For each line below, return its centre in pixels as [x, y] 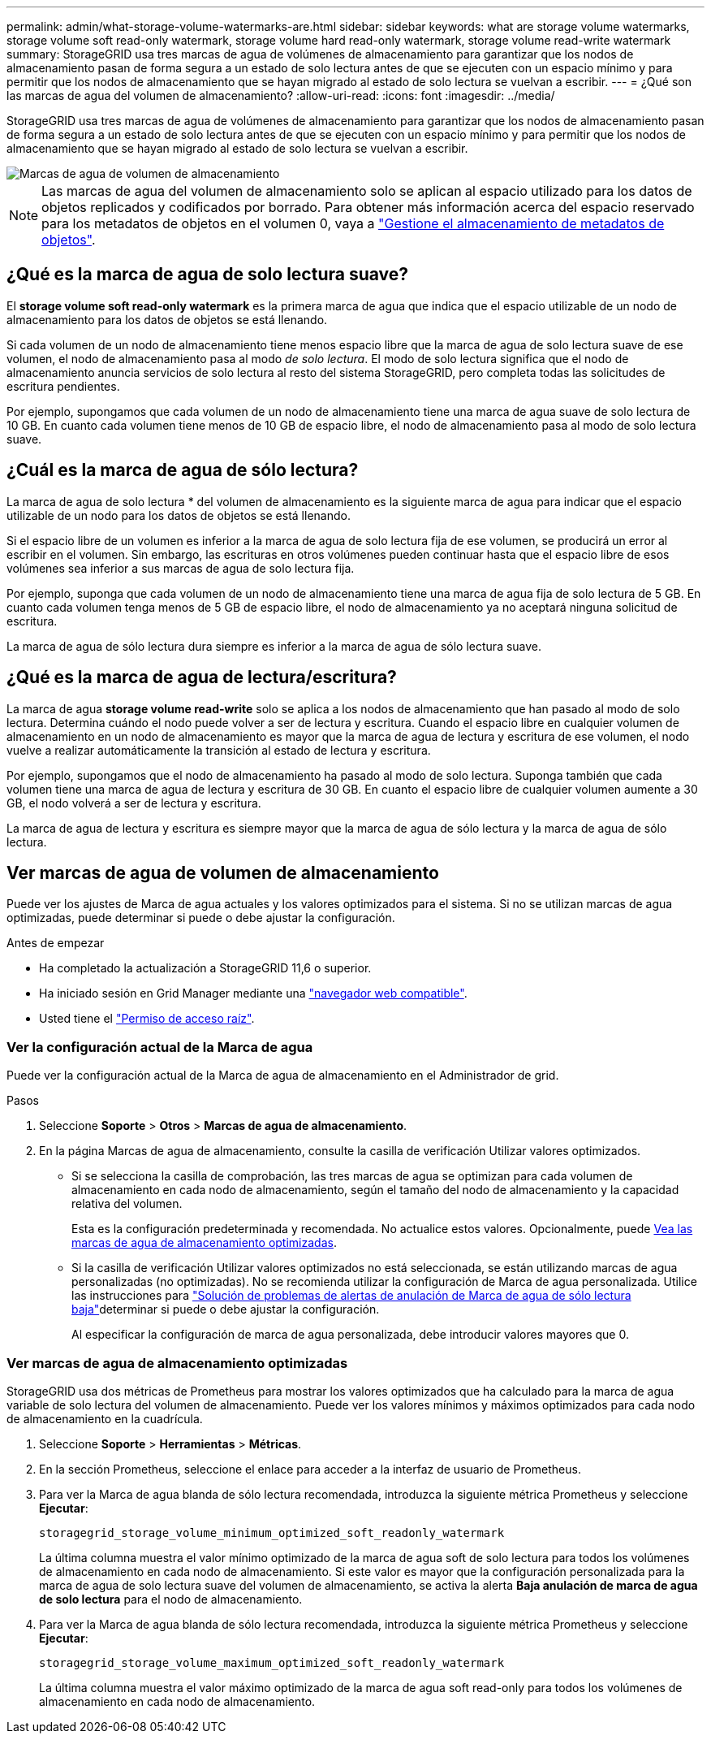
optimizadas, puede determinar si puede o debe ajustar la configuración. [201, 918]
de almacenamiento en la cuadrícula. [105, 1418]
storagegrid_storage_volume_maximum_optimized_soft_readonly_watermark [272, 1662]
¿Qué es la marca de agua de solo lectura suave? [208, 275]
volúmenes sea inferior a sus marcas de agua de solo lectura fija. [181, 568]
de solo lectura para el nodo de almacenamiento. [171, 1599]
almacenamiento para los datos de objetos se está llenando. [167, 319]
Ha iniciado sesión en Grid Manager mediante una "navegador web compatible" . [253, 993]
